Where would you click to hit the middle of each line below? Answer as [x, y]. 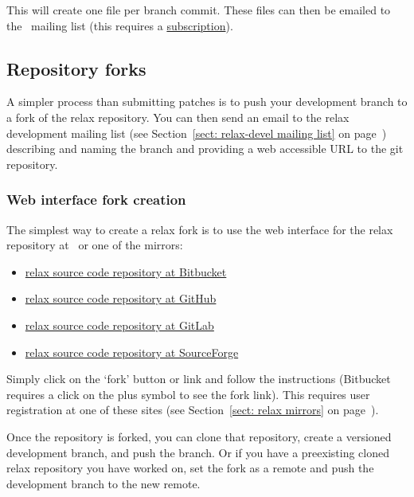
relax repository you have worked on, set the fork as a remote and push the [190, 468]
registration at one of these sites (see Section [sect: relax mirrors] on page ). [193, 410]
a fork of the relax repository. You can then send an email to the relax [178, 117]
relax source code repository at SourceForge [132, 352]
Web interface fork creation [96, 200]
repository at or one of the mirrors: [95, 245]
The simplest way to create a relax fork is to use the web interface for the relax [200, 229]
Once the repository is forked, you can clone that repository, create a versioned [199, 436]
